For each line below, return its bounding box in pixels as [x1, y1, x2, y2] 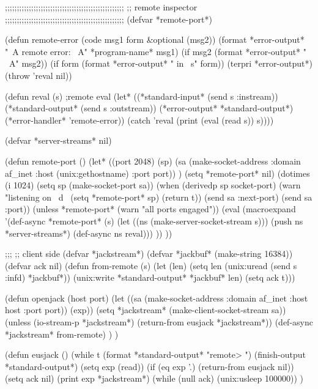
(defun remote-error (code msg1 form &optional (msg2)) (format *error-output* [5, 33, 305, 46]
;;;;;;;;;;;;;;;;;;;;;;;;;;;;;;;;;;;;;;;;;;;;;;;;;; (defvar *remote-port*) [5, 12, 212, 25]
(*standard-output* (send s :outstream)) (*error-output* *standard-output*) [5, 102, 294, 114]
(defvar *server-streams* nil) [5, 134, 112, 147]
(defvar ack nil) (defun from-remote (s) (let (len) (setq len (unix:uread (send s [5, 259, 297, 272]
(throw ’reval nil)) [5, 69, 72, 81]
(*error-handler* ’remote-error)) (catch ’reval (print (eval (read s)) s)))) [5, 113, 274, 126]
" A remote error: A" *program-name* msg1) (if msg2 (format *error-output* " [5, 45, 307, 57]
